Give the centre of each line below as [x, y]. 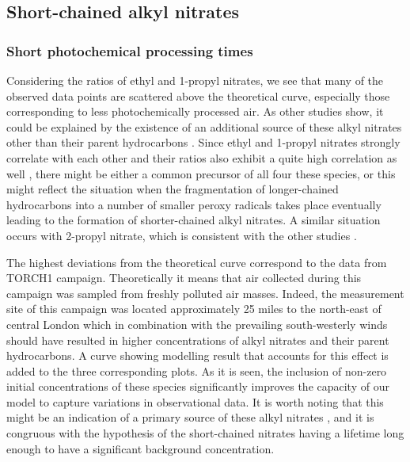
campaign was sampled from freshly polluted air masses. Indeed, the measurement [205, 293]
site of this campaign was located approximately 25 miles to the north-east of [194, 309]
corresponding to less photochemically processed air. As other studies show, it [195, 111]
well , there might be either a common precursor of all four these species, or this [201, 173]
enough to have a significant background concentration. [140, 448]
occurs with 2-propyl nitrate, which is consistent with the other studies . [182, 235]
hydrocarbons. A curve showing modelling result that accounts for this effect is [197, 355]
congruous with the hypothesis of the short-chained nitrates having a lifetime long [205, 433]
